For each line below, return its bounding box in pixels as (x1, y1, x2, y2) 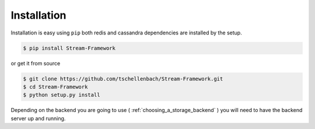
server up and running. (10, 114, 66, 122)
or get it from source (10, 60, 61, 67)
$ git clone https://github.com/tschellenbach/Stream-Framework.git (23, 75, 223, 82)
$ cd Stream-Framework (23, 83, 88, 90)
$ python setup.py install (23, 92, 100, 99)
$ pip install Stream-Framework (23, 44, 116, 51)
